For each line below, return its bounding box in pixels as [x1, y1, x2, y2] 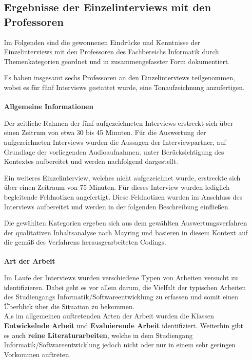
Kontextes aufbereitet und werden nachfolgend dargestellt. [4, 156, 178, 166]
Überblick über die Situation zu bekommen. [4, 301, 135, 311]
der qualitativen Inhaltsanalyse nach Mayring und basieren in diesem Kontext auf [4, 227, 248, 237]
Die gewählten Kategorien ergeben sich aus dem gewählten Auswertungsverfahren [4, 218, 247, 228]
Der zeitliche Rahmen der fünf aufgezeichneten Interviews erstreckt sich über [4, 117, 233, 128]
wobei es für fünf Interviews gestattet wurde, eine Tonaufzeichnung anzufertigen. [4, 82, 245, 92]
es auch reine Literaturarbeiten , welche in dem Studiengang [4, 330, 193, 340]
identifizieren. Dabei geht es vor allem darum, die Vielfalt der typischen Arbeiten [4, 282, 246, 292]
